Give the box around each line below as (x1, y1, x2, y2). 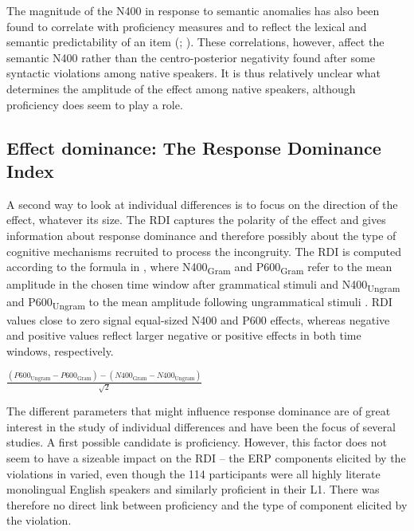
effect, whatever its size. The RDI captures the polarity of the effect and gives (6, 211, 386, 228)
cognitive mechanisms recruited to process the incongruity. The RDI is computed (6, 242, 401, 259)
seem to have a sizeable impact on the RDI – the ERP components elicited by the (6, 450, 406, 466)
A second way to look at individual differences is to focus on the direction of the (6, 195, 398, 212)
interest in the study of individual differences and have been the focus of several (6, 418, 396, 435)
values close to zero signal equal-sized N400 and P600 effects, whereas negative (6, 311, 390, 328)
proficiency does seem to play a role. (6, 96, 183, 112)
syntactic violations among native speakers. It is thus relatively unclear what (6, 65, 381, 81)
